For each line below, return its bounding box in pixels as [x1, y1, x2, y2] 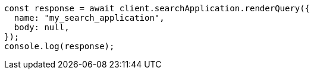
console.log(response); [4, 41, 115, 51]
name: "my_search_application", [14, 13, 165, 22]
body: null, [14, 22, 70, 32]
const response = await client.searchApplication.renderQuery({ [4, 4, 310, 13]
